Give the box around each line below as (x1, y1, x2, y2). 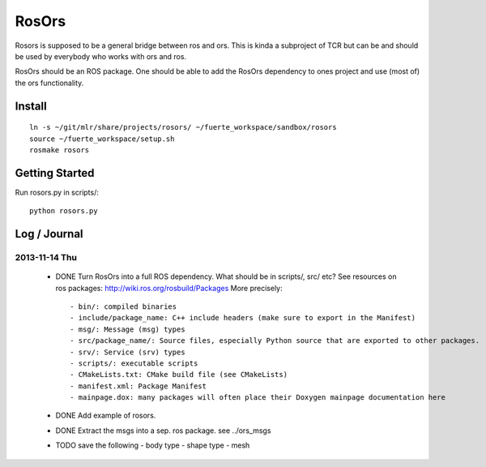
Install (15, 99, 48, 113)
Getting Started (15, 166, 95, 180)
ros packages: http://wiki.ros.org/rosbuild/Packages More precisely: (55, 283, 283, 293)
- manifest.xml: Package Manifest (70, 381, 207, 391)
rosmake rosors (29, 145, 90, 154)
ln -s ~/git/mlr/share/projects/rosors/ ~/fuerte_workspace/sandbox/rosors (29, 122, 337, 132)
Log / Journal (15, 227, 84, 241)
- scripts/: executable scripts (70, 358, 198, 368)
